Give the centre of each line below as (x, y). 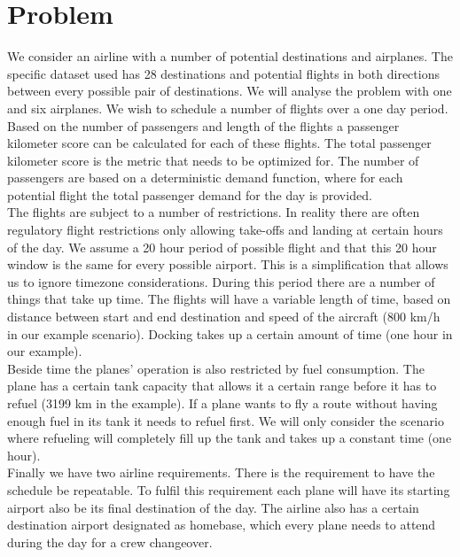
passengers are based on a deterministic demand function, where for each (205, 178)
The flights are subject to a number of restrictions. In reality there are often (214, 212)
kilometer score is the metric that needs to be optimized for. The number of (213, 160)
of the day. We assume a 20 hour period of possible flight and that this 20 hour (222, 247)
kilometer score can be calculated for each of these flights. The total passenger (219, 143)
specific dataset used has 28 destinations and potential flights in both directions (223, 73)
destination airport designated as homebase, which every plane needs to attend (222, 525)
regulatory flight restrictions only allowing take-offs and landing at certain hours (225, 230)
